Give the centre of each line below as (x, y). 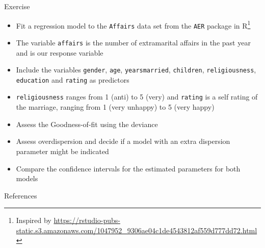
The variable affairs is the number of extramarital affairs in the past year (133, 42)
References (21, 195)
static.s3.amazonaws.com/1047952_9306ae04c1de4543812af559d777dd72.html (137, 230)
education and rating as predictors (73, 79)
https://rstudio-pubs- (87, 220)
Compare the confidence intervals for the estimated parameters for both (128, 168)
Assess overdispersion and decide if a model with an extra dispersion (123, 141)
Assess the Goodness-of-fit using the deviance (87, 124)
